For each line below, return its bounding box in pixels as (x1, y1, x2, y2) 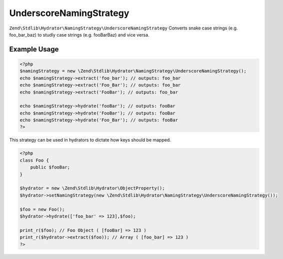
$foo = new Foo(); (19, 206, 65, 212)
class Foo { (19, 157, 49, 163)
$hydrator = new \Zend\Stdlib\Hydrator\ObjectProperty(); (19, 185, 165, 191)
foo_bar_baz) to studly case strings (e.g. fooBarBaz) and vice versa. (9, 31, 149, 37)
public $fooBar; (30, 164, 70, 170)
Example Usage (9, 45, 59, 53)
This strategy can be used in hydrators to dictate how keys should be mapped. (9, 137, 171, 143)
